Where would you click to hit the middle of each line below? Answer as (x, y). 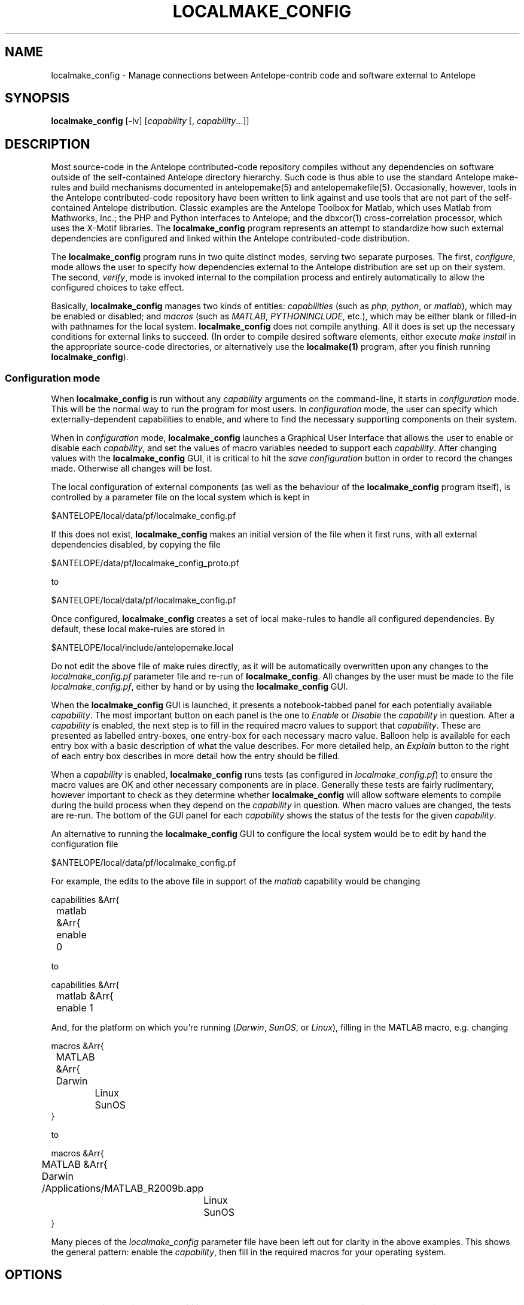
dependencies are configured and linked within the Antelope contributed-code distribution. (230, 238)
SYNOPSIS (37, 98)
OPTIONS (33, 1275)
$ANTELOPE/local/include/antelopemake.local (142, 648)
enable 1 (75, 1008)
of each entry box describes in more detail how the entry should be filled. (196, 756)
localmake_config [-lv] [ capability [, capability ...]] (150, 121)
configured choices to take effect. (118, 288)
